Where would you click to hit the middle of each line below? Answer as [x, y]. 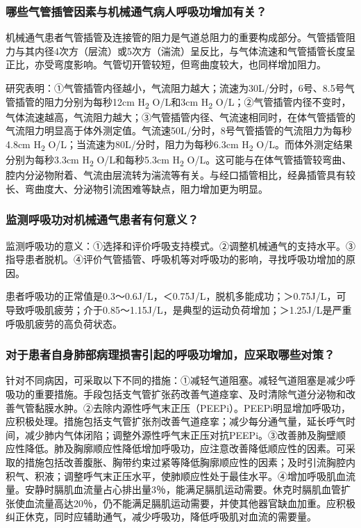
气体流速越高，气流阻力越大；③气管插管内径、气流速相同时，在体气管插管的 [180, 117]
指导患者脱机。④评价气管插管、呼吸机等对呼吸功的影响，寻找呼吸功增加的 [176, 259]
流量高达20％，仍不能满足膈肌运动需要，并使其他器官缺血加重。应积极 [195, 503]
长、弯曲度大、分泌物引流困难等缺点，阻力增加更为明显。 [137, 188]
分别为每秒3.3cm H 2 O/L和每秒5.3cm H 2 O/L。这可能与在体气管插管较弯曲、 [179, 160]
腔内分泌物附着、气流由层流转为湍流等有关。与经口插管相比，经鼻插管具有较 [180, 175]
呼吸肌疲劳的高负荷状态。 [64, 323]
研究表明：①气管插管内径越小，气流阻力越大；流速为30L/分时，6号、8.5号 [175, 88]
